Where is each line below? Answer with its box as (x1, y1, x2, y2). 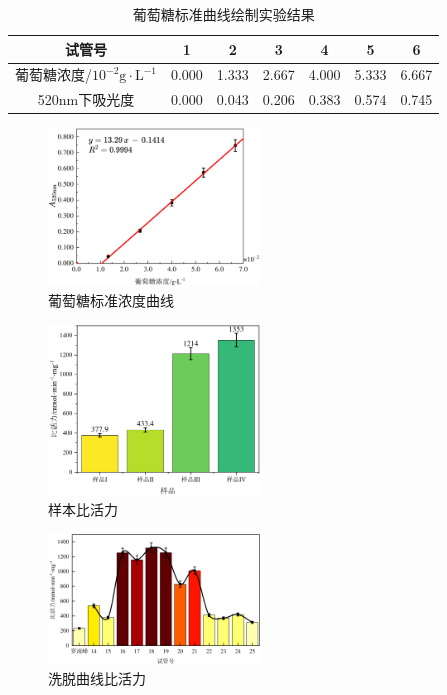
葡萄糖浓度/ (15, 64, 92, 85)
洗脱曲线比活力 (48, 668, 146, 689)
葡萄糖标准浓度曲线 (48, 289, 174, 310)
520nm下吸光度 (37, 89, 135, 110)
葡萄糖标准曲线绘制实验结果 (132, 4, 315, 24)
